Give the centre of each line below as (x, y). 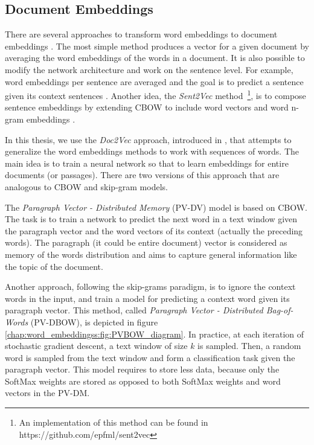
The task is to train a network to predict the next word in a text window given (151, 219)
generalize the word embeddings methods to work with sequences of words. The (152, 151)
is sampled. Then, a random (249, 346)
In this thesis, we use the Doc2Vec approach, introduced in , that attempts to (148, 139)
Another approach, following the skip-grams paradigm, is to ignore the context (150, 287)
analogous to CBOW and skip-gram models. (86, 186)
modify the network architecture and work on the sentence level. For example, (149, 69)
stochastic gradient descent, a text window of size (96, 346)
